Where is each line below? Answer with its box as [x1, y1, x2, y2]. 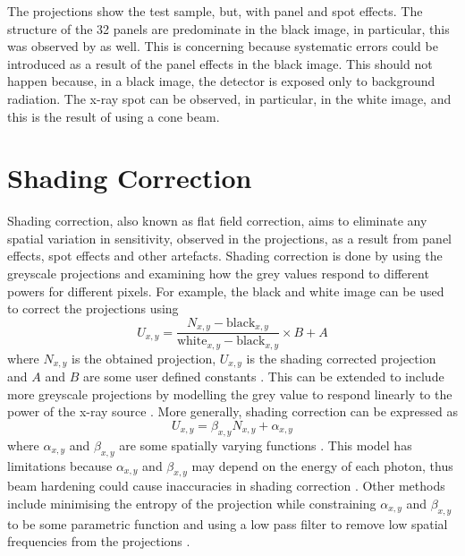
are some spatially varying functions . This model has [119, 435, 412, 454]
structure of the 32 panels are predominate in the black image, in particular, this [7, 19, 450, 38]
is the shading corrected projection [246, 348, 436, 367]
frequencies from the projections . [7, 532, 190, 551]
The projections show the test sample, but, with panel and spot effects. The [7, 2, 423, 20]
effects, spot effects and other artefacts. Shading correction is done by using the [7, 246, 443, 265]
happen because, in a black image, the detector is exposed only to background [7, 72, 435, 90]
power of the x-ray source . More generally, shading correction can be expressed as [7, 402, 458, 421]
